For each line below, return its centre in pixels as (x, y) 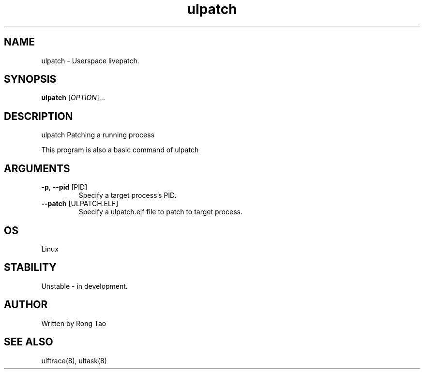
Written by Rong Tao (74, 323)
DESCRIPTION (38, 116)
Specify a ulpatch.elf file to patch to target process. (160, 212)
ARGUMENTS (37, 168)
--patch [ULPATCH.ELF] (80, 204)
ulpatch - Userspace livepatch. (90, 60)
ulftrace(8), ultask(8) (74, 360)
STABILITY (30, 268)
